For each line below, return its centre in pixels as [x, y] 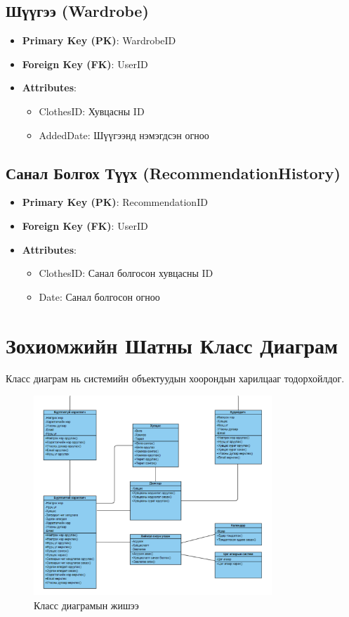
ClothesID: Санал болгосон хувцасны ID [126, 273]
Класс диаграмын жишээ [86, 605]
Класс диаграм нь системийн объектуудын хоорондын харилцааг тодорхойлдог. [175, 378]
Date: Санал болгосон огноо [99, 296]
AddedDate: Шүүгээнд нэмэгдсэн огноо [124, 135]
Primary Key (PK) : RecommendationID [115, 202]
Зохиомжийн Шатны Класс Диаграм [172, 345]
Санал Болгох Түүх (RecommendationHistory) [173, 173]
